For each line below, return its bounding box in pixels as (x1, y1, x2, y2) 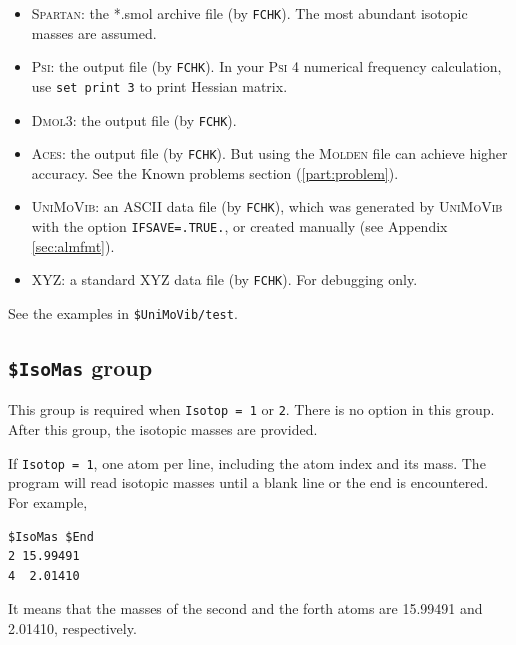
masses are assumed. (31, 22, 157, 43)
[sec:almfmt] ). (31, 235, 115, 256)
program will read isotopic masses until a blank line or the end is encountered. (8, 472, 489, 493)
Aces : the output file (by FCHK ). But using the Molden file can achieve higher (31, 143, 508, 164)
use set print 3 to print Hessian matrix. (31, 75, 288, 96)
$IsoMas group (8, 352, 153, 383)
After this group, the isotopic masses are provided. (8, 419, 318, 440)
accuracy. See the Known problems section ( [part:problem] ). (31, 162, 399, 183)
